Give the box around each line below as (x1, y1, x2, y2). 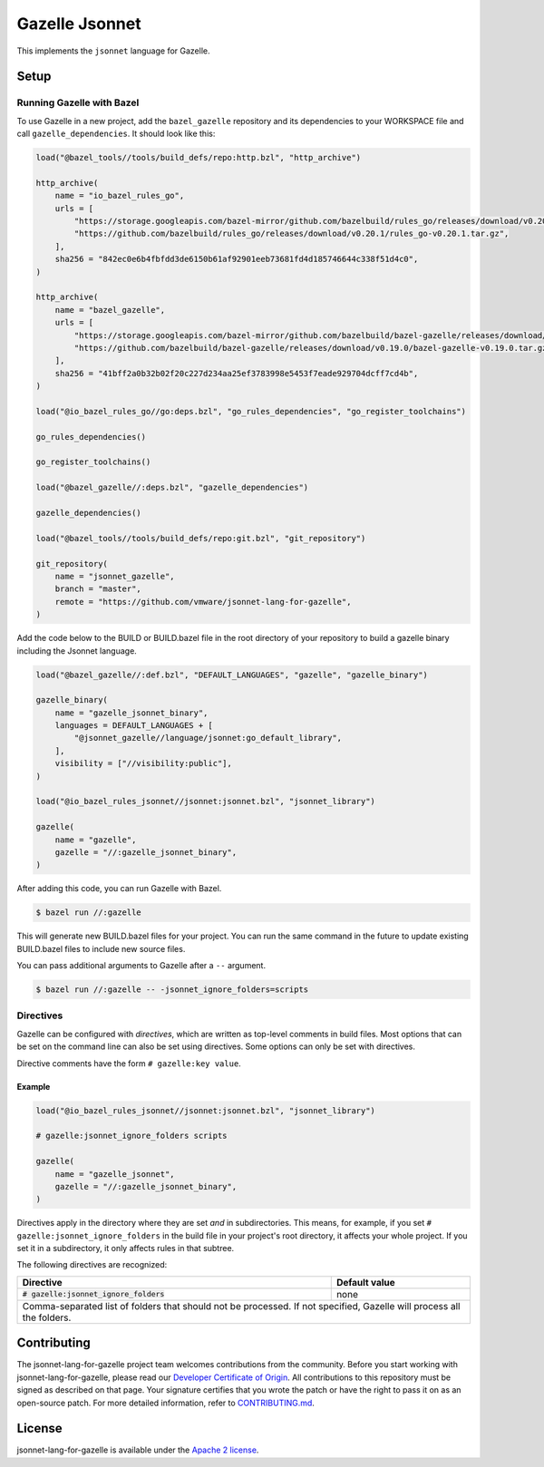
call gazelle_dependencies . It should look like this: (16, 128, 216, 140)
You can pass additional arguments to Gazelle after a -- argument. (16, 960, 267, 971)
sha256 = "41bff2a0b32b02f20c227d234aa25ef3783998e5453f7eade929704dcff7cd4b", (54, 368, 419, 378)
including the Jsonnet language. (16, 645, 138, 656)
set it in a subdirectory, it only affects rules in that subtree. (16, 1243, 235, 1254)
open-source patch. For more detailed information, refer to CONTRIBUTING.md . (16, 1397, 315, 1408)
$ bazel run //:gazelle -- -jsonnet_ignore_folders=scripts (35, 985, 309, 995)
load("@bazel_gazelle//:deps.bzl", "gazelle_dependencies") (35, 482, 309, 493)
